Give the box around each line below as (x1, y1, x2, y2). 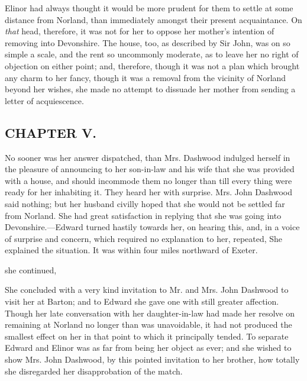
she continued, (5, 263, 57, 276)
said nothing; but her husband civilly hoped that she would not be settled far (5, 197, 285, 209)
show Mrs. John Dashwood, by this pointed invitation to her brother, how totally (5, 353, 300, 366)
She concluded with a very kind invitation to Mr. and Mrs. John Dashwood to (5, 283, 289, 296)
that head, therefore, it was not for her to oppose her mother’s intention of (5, 25, 274, 37)
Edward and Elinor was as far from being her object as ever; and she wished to (5, 341, 292, 354)
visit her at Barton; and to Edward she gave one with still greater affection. (5, 295, 279, 308)
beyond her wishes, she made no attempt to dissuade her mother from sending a (5, 83, 296, 95)
